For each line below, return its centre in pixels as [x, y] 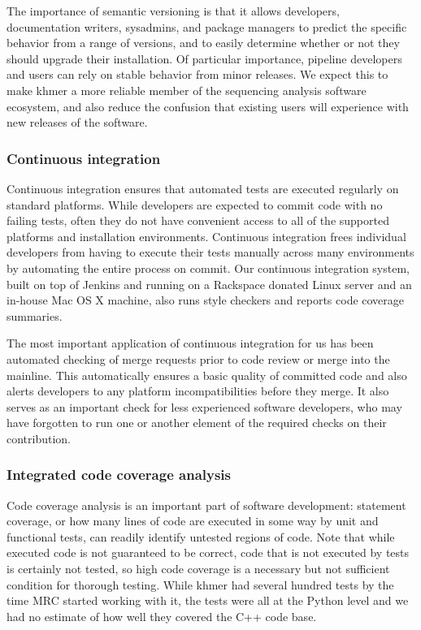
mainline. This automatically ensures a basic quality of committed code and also [207, 375]
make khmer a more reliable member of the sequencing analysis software [187, 90]
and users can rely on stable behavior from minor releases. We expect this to [197, 74]
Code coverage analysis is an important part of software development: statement [206, 505]
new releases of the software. [77, 122]
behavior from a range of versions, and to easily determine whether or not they [203, 43]
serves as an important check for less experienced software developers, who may [204, 406]
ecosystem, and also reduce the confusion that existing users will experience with [208, 106]
